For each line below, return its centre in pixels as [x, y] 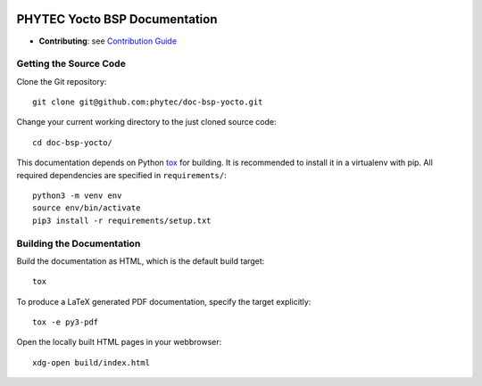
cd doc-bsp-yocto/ [73, 142]
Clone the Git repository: [62, 81]
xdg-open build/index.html [91, 362]
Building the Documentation [79, 243]
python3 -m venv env [77, 196]
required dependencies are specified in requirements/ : [121, 175]
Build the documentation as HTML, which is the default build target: [141, 261]
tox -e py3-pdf [66, 322]
